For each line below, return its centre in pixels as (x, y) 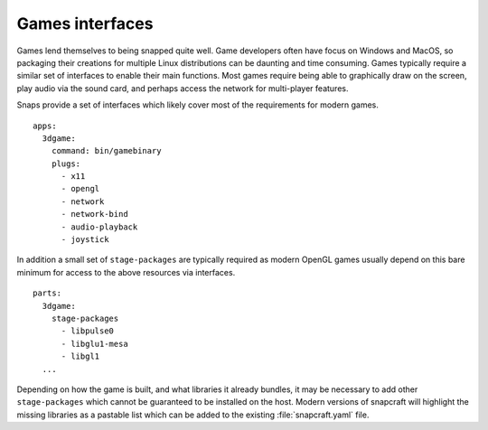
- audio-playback (99, 227)
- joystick (85, 240)
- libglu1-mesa (94, 344)
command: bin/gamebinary (106, 151)
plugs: (66, 164)
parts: (47, 293)
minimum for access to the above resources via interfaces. (126, 272)
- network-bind (94, 214)
